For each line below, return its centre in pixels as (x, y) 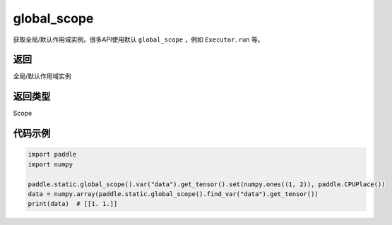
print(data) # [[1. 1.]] (73, 204)
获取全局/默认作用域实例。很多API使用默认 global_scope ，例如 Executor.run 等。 (138, 39)
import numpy (51, 164)
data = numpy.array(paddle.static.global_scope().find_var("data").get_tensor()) (173, 194)
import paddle (52, 154)
